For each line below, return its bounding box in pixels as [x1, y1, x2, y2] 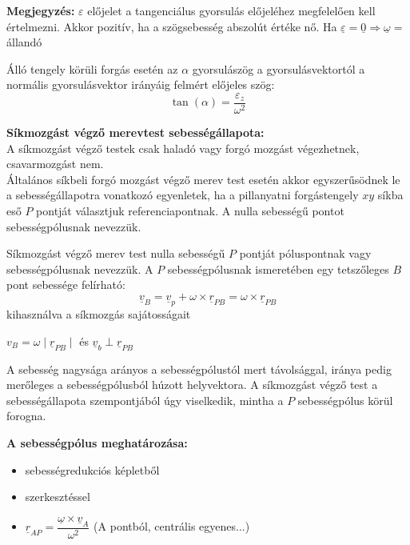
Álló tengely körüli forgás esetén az [6, 60, 178, 77]
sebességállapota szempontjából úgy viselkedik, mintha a [6, 391, 284, 408]
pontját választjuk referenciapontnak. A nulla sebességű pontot [36, 202, 344, 218]
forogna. [6, 407, 46, 424]
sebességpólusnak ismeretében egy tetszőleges [167, 260, 389, 277]
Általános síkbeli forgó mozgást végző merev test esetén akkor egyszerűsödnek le [6, 170, 400, 187]
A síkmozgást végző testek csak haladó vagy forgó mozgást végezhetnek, [6, 139, 360, 156]
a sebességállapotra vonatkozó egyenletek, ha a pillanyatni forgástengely [6, 186, 359, 203]
